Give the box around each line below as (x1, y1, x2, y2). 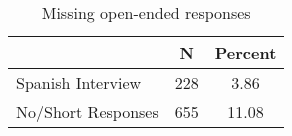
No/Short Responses (16, 100, 159, 123)
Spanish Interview (16, 71, 142, 94)
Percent (214, 41, 277, 64)
